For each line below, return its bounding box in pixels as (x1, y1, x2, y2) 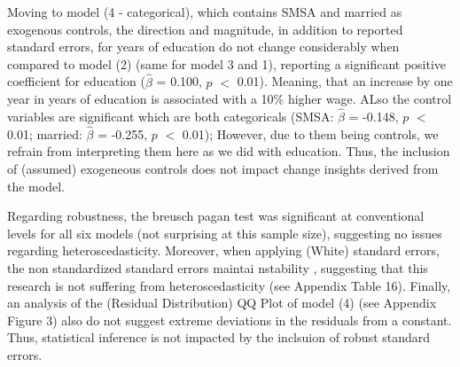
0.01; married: (7, 124, 82, 143)
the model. (7, 176, 65, 195)
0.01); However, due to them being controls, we (182, 124, 439, 143)
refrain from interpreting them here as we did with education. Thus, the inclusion (7, 142, 450, 160)
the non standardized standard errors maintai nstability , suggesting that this (7, 258, 428, 277)
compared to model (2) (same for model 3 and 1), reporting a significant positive (7, 54, 447, 73)
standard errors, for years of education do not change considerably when (7, 37, 400, 56)
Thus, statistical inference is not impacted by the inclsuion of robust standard (7, 328, 431, 347)
